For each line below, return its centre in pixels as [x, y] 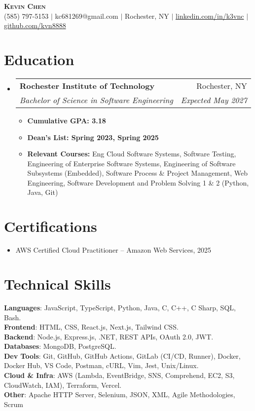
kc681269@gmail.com [87, 16]
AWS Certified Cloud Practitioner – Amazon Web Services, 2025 [113, 250]
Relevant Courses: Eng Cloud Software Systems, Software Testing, [132, 154]
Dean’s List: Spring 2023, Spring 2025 [93, 137]
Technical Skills [57, 283]
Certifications [51, 226]
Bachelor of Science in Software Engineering [96, 100]
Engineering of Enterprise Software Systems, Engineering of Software [131, 163]
